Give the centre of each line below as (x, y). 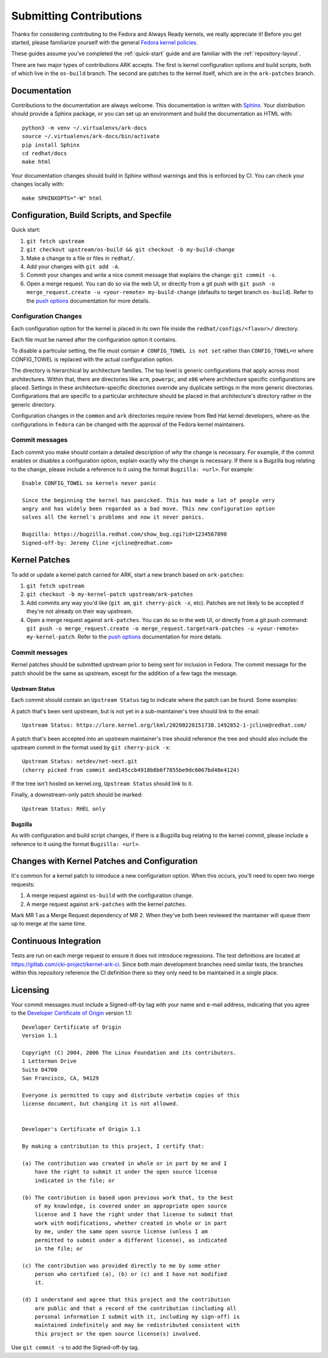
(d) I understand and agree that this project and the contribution (126, 1300)
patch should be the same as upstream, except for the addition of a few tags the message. (125, 673)
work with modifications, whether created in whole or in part (131, 1223)
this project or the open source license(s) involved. (118, 1334)
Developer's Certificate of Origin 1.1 (81, 1129)
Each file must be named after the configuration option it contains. (94, 340)
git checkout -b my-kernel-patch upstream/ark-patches (110, 594)
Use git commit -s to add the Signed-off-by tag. (75, 1348)
